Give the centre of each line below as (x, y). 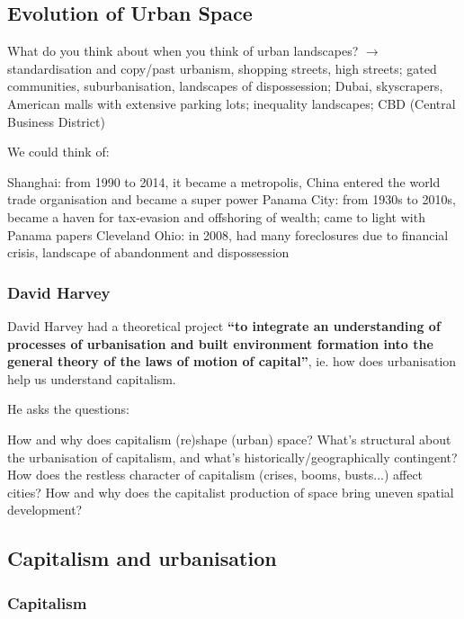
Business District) (56, 121)
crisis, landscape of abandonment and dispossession (148, 252)
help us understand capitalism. (92, 378)
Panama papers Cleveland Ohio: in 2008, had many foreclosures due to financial (228, 234)
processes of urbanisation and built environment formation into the (220, 343)
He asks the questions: (69, 409)
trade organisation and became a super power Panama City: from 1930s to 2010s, (232, 199)
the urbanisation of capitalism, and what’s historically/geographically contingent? (232, 457)
